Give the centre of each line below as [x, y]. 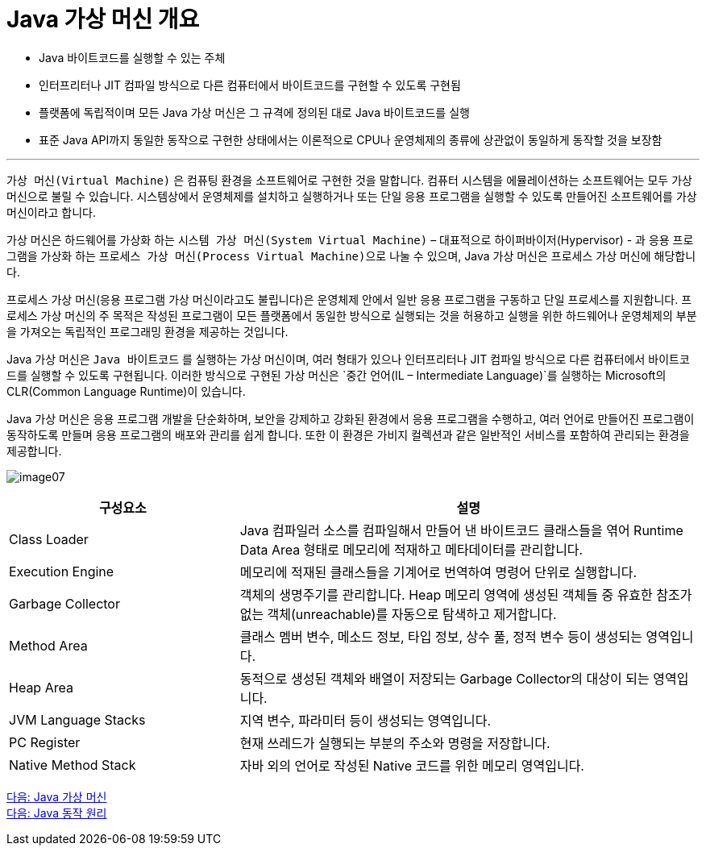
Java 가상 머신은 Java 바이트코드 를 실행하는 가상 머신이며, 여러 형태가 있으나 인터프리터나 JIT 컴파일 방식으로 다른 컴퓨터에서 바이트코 [348, 359]
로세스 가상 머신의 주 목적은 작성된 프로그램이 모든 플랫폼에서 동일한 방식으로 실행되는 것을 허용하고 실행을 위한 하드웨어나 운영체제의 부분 [352, 315]
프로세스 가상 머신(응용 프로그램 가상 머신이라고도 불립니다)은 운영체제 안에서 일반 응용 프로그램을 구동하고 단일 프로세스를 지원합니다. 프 [349, 299]
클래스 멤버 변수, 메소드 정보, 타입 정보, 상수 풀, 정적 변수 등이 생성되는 [441, 636]
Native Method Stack [73, 765]
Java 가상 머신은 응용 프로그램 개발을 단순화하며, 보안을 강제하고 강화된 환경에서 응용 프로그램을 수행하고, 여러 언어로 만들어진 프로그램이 [351, 418]
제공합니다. [34, 451]
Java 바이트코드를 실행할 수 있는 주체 [132, 57]
